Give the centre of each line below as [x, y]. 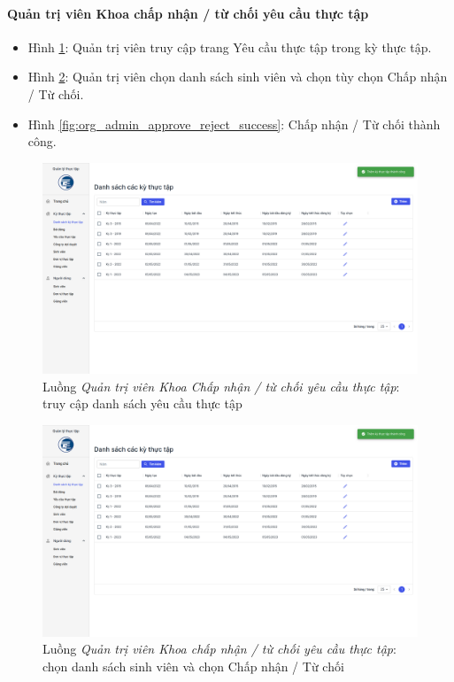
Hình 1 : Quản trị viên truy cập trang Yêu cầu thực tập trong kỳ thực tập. [230, 46]
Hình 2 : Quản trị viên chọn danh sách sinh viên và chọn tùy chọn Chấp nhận [238, 77]
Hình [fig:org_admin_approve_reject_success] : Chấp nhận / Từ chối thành [234, 124]
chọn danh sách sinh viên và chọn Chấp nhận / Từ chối [193, 666]
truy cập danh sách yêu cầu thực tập [142, 403]
